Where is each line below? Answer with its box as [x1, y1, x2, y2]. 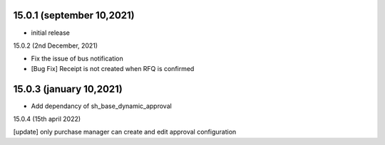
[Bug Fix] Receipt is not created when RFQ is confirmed [31, 64, 195, 72]
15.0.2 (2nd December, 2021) [13, 41, 98, 50]
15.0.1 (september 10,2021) [13, 9, 135, 21]
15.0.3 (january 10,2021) [13, 82, 123, 95]
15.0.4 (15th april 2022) [13, 114, 81, 123]
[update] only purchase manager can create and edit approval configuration [13, 128, 237, 136]
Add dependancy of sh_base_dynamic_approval [31, 102, 173, 110]
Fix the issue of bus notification [31, 54, 124, 63]
